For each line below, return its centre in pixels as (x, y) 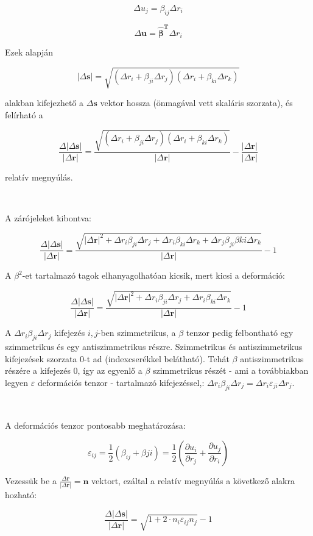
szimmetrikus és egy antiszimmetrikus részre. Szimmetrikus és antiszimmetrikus (154, 347)
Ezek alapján (29, 52)
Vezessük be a (31, 480)
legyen (17, 382)
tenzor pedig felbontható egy (240, 333)
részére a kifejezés (38, 370)
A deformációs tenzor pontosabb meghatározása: (95, 425)
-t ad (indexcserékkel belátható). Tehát (157, 358)
